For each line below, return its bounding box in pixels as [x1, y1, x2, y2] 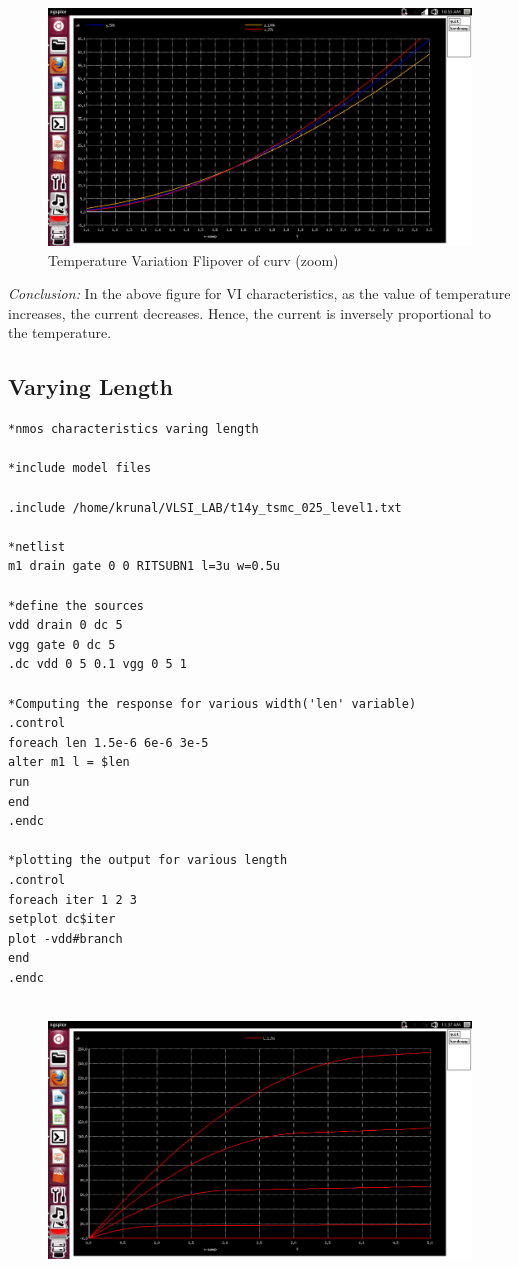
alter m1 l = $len [8, 755, 130, 770]
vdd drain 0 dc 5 [8, 618, 123, 633]
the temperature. [8, 322, 112, 343]
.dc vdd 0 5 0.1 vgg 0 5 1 [8, 657, 187, 672]
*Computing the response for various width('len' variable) [8, 696, 417, 711]
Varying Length [8, 371, 173, 402]
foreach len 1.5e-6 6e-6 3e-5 [8, 735, 209, 750]
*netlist [8, 539, 66, 554]
